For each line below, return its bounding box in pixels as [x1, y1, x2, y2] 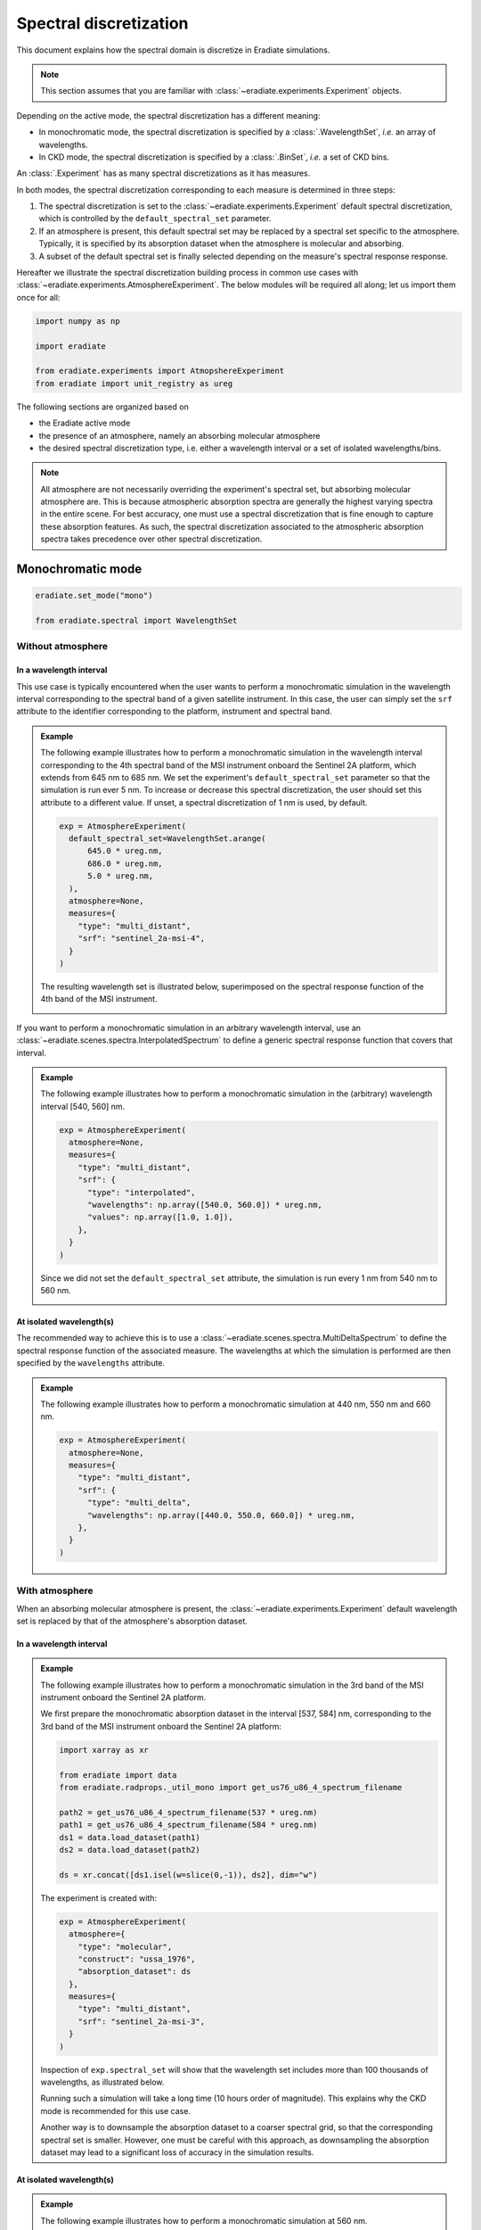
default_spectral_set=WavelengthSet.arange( [68, 834, 266, 844]
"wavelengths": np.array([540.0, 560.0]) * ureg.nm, [87, 1200, 322, 1210]
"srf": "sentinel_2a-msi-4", [77, 933, 205, 944]
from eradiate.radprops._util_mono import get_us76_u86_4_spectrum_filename [59, 1782, 403, 1793]
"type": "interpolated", [87, 1187, 196, 1197]
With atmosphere [16, 1584, 94, 1597]
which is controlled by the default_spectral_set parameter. [38, 213, 272, 224]
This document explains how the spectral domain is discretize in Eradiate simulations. [16, 45, 330, 55]
